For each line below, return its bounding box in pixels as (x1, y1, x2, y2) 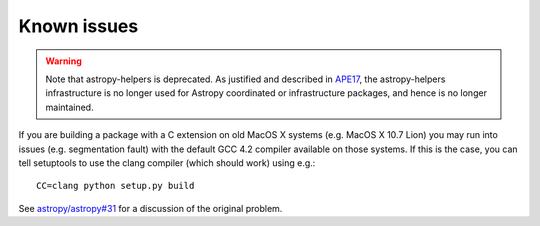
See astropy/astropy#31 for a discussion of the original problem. (18, 202, 283, 214)
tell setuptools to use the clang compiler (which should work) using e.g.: (18, 156, 316, 169)
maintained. (45, 101, 94, 113)
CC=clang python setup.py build (36, 180, 195, 192)
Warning (45, 55, 82, 67)
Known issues (18, 15, 139, 37)
